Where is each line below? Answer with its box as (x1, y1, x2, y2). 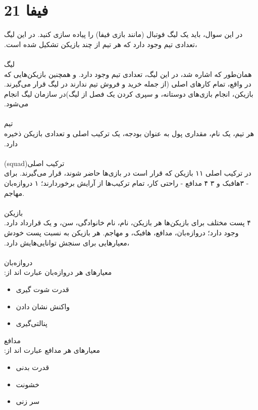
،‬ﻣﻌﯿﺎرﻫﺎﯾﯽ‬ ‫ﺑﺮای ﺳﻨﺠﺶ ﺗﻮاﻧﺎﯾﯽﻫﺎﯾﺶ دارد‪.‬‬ (4, 237, 130, 248)
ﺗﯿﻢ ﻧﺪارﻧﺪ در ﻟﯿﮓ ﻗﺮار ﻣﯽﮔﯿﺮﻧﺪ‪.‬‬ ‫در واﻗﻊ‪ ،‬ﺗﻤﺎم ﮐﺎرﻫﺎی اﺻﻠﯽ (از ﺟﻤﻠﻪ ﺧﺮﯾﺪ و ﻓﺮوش (4, 78, 251, 89)
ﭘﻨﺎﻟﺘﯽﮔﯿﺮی (16, 318, 47, 329)
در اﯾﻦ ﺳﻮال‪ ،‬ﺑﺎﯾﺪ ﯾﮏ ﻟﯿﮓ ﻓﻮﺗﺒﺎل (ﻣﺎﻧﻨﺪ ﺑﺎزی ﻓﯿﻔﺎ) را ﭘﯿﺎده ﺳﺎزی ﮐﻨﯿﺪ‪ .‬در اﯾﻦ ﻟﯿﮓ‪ (4, 29, 243, 39)
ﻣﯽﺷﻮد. (4, 98, 29, 109)
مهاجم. (4, 187, 25, 198)
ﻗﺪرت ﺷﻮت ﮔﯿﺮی (16, 283, 69, 294)
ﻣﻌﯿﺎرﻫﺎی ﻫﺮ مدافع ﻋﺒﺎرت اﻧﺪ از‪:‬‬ (4, 345, 100, 355)
